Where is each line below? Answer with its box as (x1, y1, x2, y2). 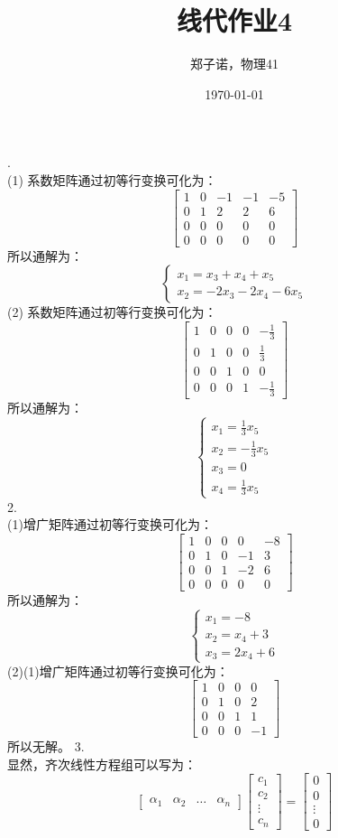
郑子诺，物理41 (190, 54, 279, 73)
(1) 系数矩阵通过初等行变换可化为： (7, 170, 217, 189)
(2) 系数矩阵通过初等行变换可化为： (7, 303, 217, 321)
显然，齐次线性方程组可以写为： (7, 754, 196, 773)
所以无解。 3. (7, 737, 85, 756)
